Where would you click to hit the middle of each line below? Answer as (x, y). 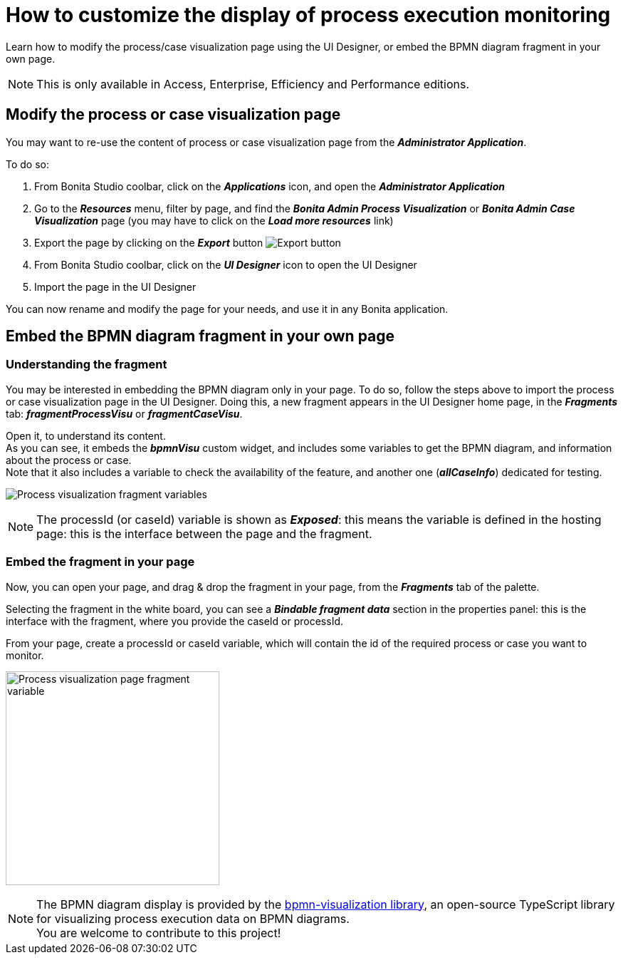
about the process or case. (69, 460)
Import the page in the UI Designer (115, 287)
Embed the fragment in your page (100, 562)
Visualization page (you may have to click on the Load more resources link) (214, 220)
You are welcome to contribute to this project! (159, 933)
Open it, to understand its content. (86, 435)
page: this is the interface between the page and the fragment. (204, 533)
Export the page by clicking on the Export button (149, 242)
